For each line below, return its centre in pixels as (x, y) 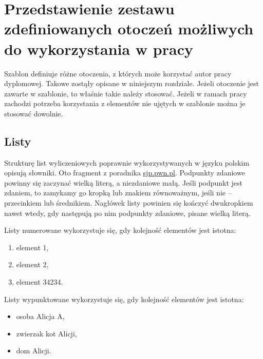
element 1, (32, 247)
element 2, (32, 264)
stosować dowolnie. (34, 113)
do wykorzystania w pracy (99, 48)
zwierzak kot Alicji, (46, 333)
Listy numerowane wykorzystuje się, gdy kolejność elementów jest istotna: (120, 230)
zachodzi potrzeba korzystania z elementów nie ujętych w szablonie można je (125, 103)
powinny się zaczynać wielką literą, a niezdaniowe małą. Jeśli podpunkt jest (124, 182)
